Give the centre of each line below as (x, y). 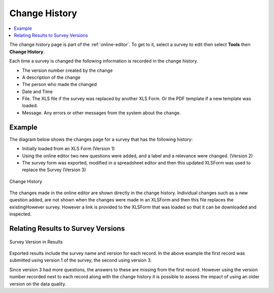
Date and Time (38, 92)
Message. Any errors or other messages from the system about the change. (101, 113)
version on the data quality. (38, 284)
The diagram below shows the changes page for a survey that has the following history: (101, 139)
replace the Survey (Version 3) (54, 170)
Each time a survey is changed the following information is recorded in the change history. (104, 61)
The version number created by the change (67, 70)
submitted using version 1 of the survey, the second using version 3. (81, 260)
